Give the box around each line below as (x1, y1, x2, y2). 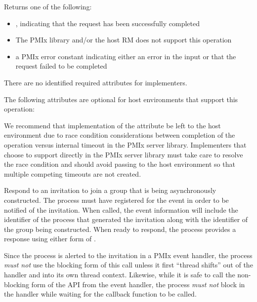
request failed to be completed (15, 61, 107, 71)
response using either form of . (4, 233, 96, 244)
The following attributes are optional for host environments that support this (4, 94, 238, 104)
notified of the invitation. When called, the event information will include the (4, 204, 238, 215)
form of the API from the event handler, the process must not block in (31, 279, 245, 289)
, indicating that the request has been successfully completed (15, 18, 200, 28)
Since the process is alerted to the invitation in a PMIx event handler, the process (4, 250, 253, 260)
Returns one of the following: (4, 1, 92, 11)
